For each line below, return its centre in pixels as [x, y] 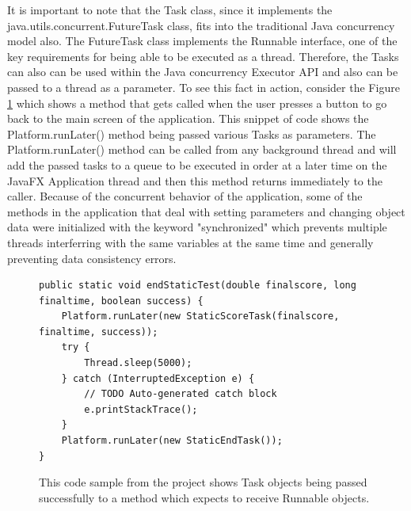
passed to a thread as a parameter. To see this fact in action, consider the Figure [204, 87]
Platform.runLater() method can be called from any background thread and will [202, 149]
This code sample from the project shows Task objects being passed [203, 482]
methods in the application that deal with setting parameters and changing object [206, 211]
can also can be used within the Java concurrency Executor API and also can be [203, 72]
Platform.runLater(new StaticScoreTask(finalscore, [200, 317]
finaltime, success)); [99, 332]
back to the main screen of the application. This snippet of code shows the [188, 118]
